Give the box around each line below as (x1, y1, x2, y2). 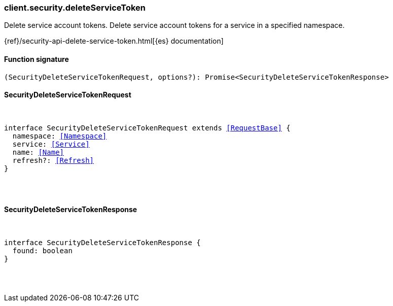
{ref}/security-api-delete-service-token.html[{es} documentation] (4, 37, 224, 46)
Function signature (4, 54, 69, 63)
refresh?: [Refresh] (12, 156, 94, 164)
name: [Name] (12, 148, 64, 156)
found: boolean (12, 247, 73, 255)
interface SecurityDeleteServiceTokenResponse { (4, 239, 201, 247)
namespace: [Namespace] (12, 131, 107, 140)
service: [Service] (12, 140, 90, 148)
